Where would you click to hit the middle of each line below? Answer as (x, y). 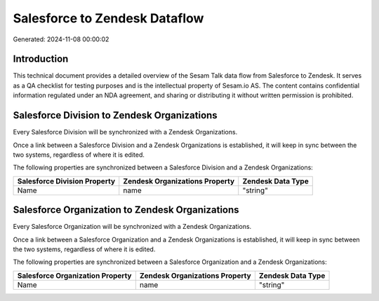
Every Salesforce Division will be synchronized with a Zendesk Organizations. (125, 132)
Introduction (41, 59)
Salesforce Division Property (66, 181)
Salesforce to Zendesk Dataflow (108, 18)
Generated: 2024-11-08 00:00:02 (61, 39)
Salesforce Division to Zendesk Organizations (115, 115)
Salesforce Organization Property (74, 275)
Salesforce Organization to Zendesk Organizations (126, 210)
